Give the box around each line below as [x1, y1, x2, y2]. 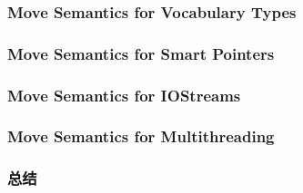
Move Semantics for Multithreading [7, 125, 275, 148]
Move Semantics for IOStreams [7, 83, 241, 106]
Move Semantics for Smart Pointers [7, 42, 275, 64]
